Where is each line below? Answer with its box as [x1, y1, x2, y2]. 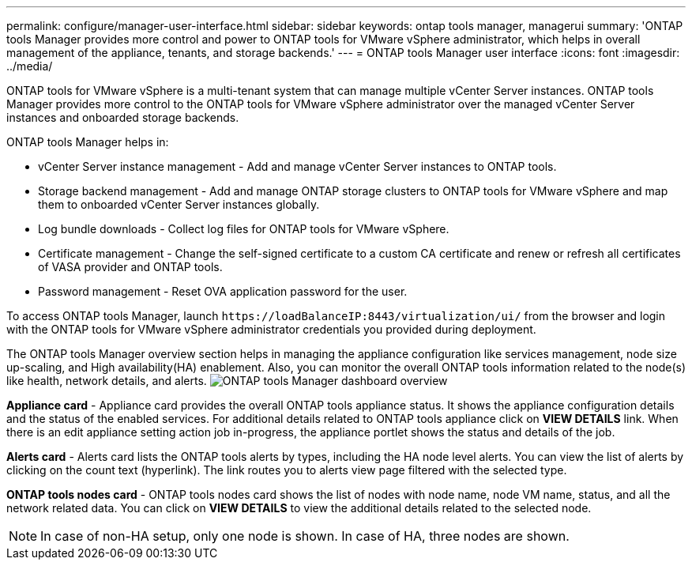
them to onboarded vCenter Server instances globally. [38, 198, 320, 211]
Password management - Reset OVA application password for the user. [38, 285, 408, 298]
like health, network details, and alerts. [6, 374, 207, 387]
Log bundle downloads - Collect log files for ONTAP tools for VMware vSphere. [38, 222, 449, 236]
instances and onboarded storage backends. [6, 111, 239, 124]
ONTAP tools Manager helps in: [6, 135, 169, 149]
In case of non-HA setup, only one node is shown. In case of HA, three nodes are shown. [40, 528, 570, 544]
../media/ [6, 59, 53, 73]
